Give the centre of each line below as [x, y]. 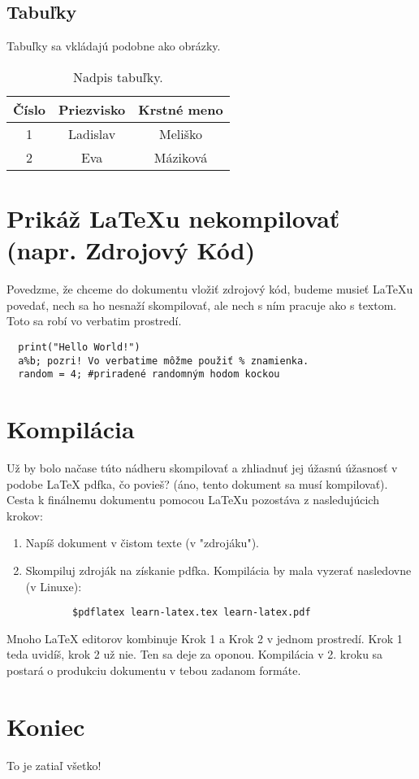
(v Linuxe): [54, 586]
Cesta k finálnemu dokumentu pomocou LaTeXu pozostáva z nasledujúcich [193, 500]
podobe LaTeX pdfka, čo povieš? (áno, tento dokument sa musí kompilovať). [197, 483]
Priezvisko [92, 109]
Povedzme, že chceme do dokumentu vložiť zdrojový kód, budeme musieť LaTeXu [210, 289]
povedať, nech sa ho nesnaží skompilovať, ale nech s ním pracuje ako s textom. [202, 305]
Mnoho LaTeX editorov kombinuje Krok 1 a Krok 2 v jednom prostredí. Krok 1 [205, 638]
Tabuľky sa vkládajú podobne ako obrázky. [114, 46]
